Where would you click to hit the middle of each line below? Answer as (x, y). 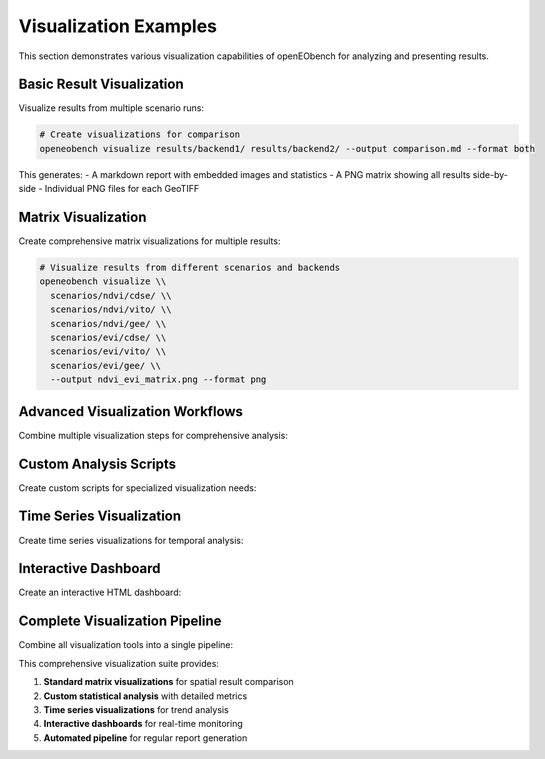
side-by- (490, 174)
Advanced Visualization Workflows (131, 411)
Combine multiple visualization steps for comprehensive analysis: (153, 435)
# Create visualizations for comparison (139, 134)
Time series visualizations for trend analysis (136, 709)
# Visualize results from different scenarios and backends (190, 268)
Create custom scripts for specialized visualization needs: (137, 487)
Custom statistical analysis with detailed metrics (145, 696)
